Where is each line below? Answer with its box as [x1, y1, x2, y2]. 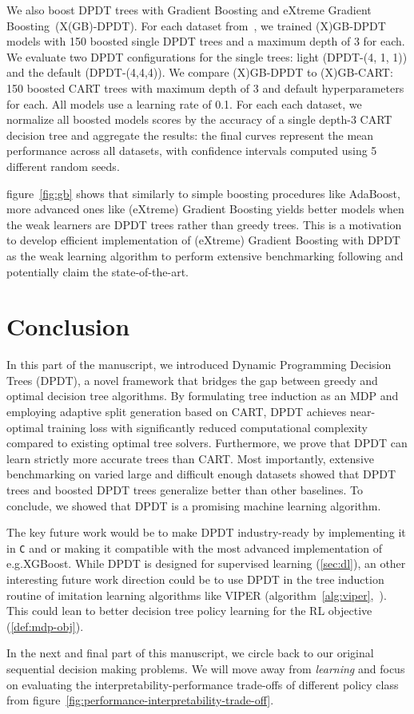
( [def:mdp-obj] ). [6, 617, 84, 634]
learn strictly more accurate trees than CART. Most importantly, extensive [6, 450, 374, 466]
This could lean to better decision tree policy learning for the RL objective [6, 602, 372, 619]
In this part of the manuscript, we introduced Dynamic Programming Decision [6, 356, 392, 373]
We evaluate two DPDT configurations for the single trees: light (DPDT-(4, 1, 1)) [6, 48, 408, 65]
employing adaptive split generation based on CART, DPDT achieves [6, 403, 347, 419]
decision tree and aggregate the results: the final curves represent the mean [6, 126, 374, 143]
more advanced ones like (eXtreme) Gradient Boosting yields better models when [6, 200, 404, 217]
